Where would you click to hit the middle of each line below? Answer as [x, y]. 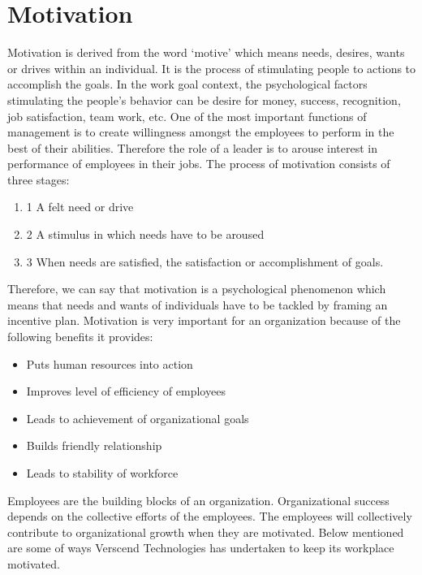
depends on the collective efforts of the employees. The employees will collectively [210, 516]
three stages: [39, 179]
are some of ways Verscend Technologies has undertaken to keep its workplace [201, 548]
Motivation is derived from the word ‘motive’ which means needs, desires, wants [206, 52]
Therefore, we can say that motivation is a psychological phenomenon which [197, 289]
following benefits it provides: [80, 337]
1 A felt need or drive [80, 207]
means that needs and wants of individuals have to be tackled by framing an [198, 304]
